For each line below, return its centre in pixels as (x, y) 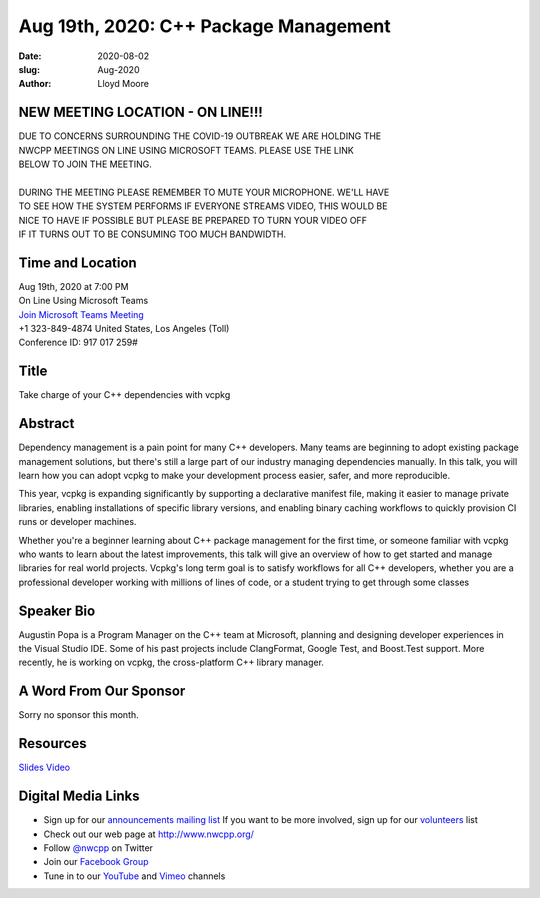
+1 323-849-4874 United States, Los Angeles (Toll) (124, 329)
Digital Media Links (79, 796)
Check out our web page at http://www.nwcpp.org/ (149, 834)
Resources (52, 743)
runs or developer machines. (77, 522)
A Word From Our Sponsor (102, 691)
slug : (29, 69)
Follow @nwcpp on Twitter (98, 847)
